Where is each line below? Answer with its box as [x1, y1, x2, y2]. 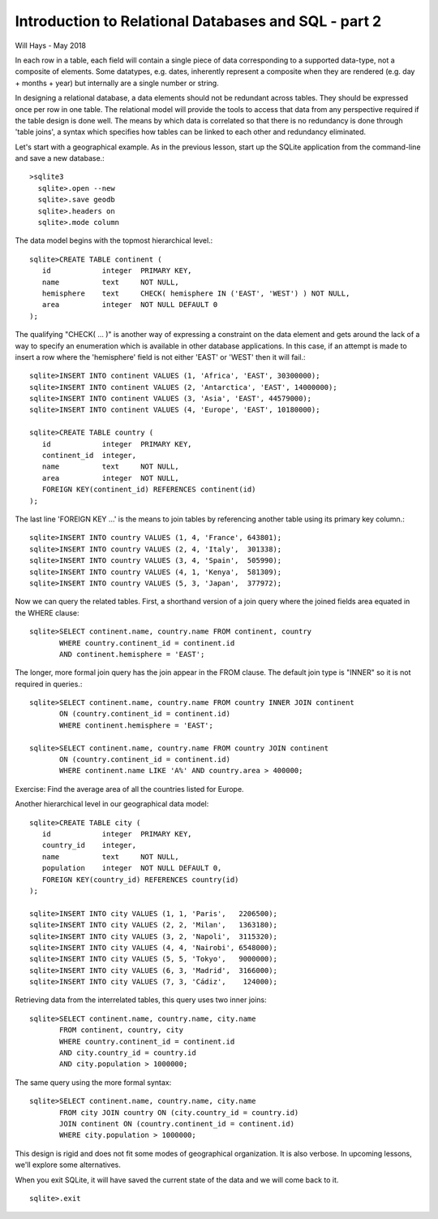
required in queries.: [15, 679, 83, 689]
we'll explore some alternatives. [15, 1160, 122, 1169]
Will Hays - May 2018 [15, 41, 87, 50]
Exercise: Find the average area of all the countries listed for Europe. [15, 784, 244, 793]
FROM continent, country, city [59, 1026, 184, 1035]
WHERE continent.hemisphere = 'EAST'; [59, 720, 214, 730]
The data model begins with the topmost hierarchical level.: [15, 236, 213, 245]
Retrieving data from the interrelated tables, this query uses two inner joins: [15, 995, 267, 1005]
